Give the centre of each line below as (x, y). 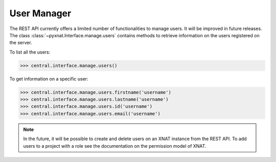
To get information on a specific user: (49, 78)
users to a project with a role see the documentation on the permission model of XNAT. (115, 146)
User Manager (40, 13)
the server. (21, 43)
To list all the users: (30, 52)
